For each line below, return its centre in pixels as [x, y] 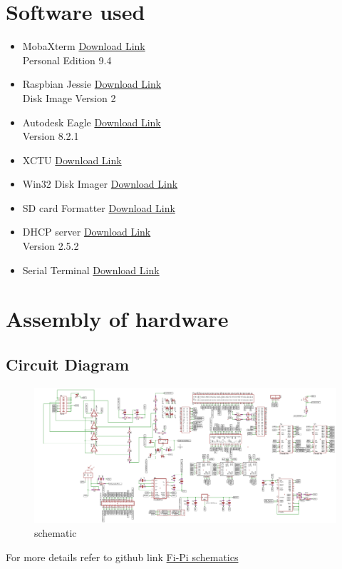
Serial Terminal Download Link [91, 270]
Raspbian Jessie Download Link [92, 84]
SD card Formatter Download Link [99, 207]
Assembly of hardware [117, 319]
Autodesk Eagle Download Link [92, 122]
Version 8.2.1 [51, 136]
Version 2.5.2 [51, 246]
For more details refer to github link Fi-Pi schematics [122, 557]
